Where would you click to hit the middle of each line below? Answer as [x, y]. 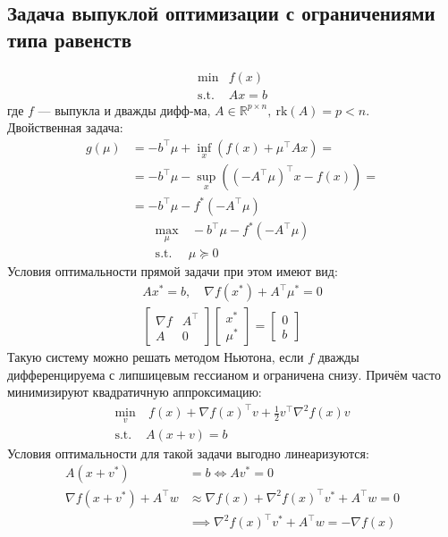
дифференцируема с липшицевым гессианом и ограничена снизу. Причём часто [224, 374]
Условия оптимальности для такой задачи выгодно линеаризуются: [188, 453]
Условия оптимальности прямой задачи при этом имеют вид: [173, 271]
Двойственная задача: [65, 127]
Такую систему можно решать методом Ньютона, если [156, 357]
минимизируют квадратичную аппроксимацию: [135, 392]
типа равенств [69, 39]
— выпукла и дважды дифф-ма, [124, 109]
